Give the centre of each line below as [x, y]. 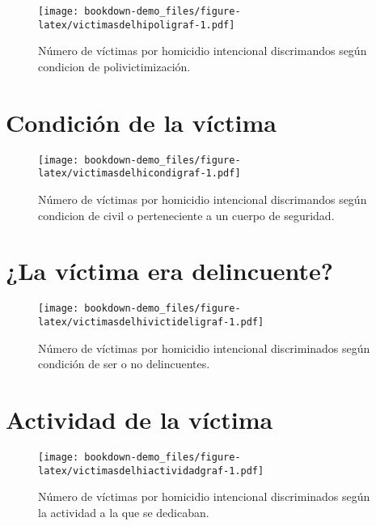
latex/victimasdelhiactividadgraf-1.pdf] [151, 471]
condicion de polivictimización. [114, 66]
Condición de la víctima [141, 122]
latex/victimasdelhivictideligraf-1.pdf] [151, 322]
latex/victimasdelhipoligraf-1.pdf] [137, 25]
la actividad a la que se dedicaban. [124, 512]
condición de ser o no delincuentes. [124, 364]
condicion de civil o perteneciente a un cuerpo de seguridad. [186, 215]
